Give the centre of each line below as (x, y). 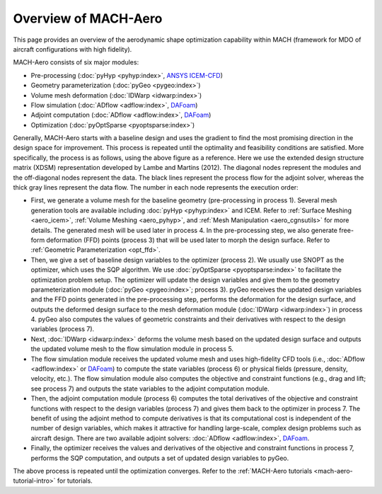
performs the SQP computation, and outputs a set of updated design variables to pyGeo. (160, 458)
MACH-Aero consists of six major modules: (76, 62)
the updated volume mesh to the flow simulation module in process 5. (132, 349)
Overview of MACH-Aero (88, 18)
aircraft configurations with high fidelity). (73, 49)
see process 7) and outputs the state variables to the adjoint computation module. (150, 389)
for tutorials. (75, 481)
